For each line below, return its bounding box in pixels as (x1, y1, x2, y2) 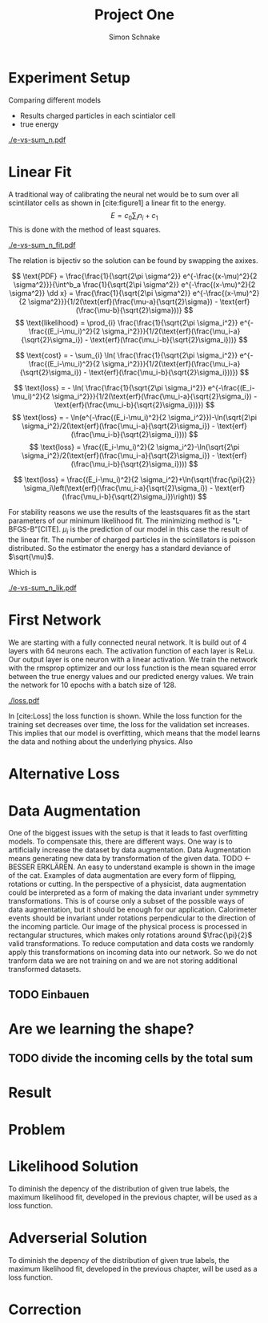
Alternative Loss (8, 765, 120, 783)
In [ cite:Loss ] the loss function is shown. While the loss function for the (8, 711, 242, 721)
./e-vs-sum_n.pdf (8, 135, 66, 144)
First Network (8, 611, 102, 629)
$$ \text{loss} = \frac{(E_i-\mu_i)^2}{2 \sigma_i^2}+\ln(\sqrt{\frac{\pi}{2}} (13, 475, 256, 484)
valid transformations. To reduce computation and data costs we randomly (8, 939, 254, 949)
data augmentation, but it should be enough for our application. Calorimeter (8, 904, 258, 915)
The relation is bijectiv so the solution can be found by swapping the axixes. (8, 256, 258, 265)
